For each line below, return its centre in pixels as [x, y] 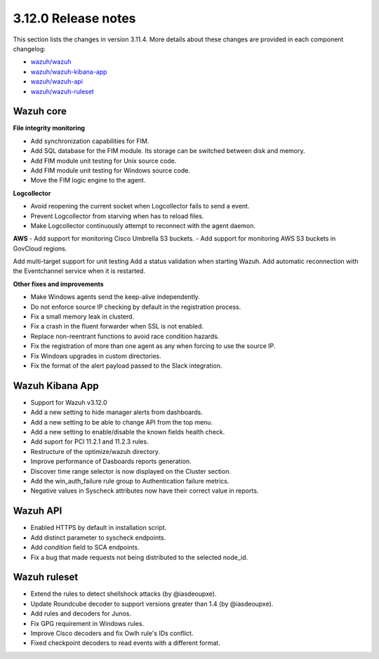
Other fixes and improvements [59, 284]
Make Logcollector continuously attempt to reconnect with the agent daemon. [143, 225]
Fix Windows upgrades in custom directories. [96, 356]
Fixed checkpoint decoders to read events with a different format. [125, 643]
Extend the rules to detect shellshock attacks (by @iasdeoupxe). [124, 594]
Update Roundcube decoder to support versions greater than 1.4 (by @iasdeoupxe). [152, 604]
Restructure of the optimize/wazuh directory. [95, 451]
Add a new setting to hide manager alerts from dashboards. [117, 412]
